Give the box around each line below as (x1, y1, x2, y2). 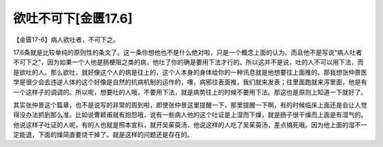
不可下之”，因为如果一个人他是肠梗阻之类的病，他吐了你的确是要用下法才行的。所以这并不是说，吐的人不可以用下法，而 (13, 58, 365, 66)
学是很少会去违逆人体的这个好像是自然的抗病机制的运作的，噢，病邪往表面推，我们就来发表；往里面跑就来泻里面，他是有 (13, 78, 367, 86)
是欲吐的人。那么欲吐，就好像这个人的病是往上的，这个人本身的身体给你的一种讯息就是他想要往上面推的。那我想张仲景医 (13, 68, 367, 76)
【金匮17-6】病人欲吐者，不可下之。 (13, 35, 120, 44)
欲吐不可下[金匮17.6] (13, 11, 133, 26)
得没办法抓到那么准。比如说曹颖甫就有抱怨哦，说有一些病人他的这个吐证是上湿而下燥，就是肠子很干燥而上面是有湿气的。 (13, 110, 367, 119)
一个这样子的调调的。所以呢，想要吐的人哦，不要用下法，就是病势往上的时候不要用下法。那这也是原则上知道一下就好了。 (13, 88, 367, 96)
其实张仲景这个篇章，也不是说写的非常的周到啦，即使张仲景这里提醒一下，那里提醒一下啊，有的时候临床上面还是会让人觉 (13, 100, 367, 109)
